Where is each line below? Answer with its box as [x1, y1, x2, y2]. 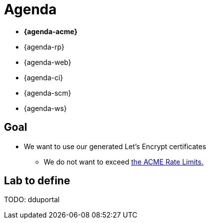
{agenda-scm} [24, 88, 71, 97]
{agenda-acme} [24, 27, 77, 36]
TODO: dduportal [4, 195, 60, 204]
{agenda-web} [24, 57, 71, 66]
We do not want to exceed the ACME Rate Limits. [44, 157, 204, 166]
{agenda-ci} [24, 73, 64, 82]
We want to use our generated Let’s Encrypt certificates [24, 142, 207, 151]
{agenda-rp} [24, 42, 65, 51]
